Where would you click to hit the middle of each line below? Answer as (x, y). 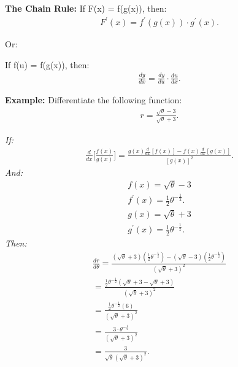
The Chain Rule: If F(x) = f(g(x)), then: (86, 8)
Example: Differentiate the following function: (94, 100)
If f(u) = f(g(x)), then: (47, 64)
